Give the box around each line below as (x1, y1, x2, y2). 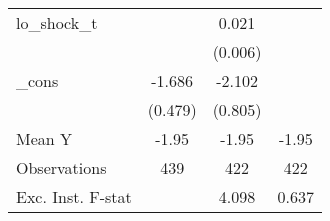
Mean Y (16, 127, 73, 150)
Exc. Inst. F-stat (16, 185, 132, 208)
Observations (16, 156, 107, 179)
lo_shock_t (16, 11, 98, 34)
